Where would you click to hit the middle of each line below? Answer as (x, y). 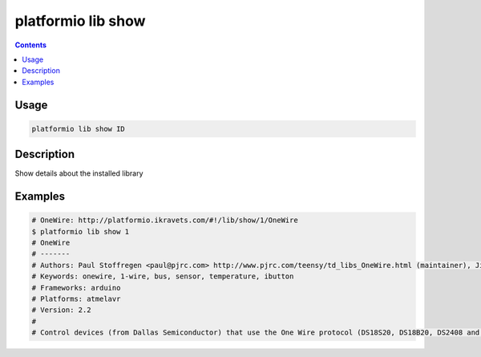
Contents (31, 45)
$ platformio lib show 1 (81, 231)
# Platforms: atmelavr (76, 298)
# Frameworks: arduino (76, 288)
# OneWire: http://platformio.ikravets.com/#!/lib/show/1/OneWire (165, 220)
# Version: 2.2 (61, 310)
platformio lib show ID (79, 129)
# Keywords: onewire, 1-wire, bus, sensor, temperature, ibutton (163, 276)
